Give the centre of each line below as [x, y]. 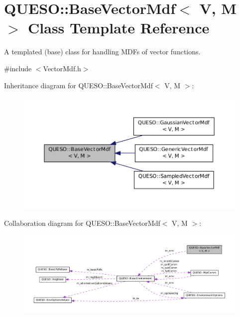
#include [18, 68]
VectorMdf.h [62, 68]
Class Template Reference [119, 28]
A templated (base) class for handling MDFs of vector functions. [102, 52]
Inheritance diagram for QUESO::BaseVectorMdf [78, 85]
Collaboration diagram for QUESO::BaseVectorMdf [82, 223]
